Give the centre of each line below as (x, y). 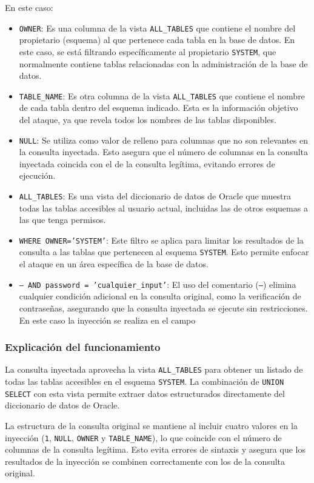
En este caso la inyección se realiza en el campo (107, 320)
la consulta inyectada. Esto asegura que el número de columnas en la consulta (164, 152)
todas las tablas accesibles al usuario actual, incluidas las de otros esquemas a (163, 208)
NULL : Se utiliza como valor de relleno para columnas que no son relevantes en (164, 140)
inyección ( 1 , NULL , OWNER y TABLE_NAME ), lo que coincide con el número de (143, 437)
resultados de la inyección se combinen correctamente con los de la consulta (145, 461)
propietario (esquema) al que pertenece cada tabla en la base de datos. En (157, 40)
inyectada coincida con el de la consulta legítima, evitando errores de (147, 163)
